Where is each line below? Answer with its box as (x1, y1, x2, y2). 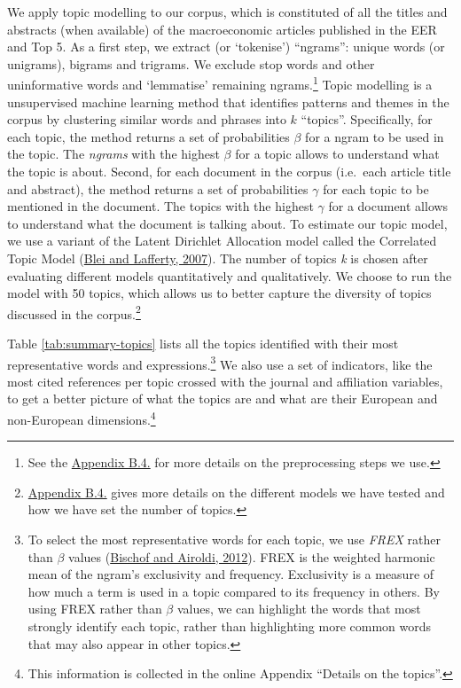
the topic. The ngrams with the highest (7, 145, 220, 163)
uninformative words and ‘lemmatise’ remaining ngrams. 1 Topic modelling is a (7, 73, 433, 94)
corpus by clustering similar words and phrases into (7, 110, 286, 129)
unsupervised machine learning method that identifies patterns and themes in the (7, 92, 449, 111)
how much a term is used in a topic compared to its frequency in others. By (27, 582, 440, 600)
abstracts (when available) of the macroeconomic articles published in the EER (7, 20, 437, 38)
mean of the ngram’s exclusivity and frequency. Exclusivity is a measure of (27, 565, 434, 583)
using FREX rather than (27, 599, 162, 618)
